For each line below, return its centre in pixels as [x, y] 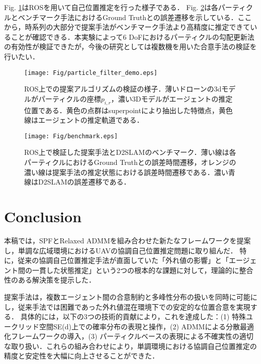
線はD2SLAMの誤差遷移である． [77, 182]
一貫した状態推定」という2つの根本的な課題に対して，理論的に [136, 270]
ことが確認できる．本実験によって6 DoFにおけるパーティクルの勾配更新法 [133, 36]
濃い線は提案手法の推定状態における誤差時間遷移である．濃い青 [130, 172]
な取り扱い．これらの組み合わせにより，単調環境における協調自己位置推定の [130, 346]
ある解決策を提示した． [57, 280]
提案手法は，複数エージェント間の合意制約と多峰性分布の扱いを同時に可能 [127, 296]
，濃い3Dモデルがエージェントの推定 [172, 98]
